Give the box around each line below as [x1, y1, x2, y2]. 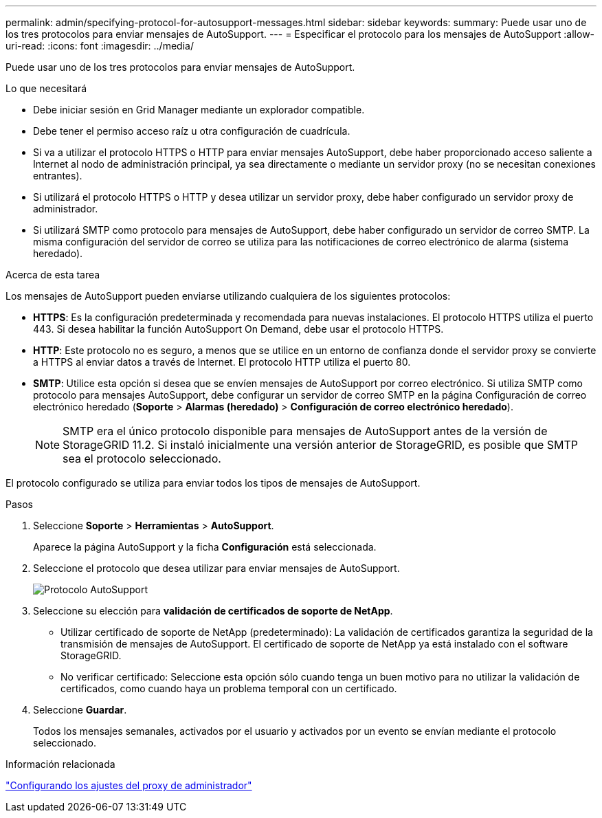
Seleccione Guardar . [33, 704, 127, 716]
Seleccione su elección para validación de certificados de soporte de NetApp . [33, 605, 393, 617]
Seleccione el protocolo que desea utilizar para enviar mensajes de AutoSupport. [33, 562, 400, 574]
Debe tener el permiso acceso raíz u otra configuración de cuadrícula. [33, 125, 350, 137]
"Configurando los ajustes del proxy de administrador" [5, 780, 252, 791]
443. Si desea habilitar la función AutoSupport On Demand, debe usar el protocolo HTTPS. [33, 323, 444, 335]
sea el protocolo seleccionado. [63, 452, 221, 465]
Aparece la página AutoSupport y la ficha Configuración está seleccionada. [33, 541, 377, 553]
